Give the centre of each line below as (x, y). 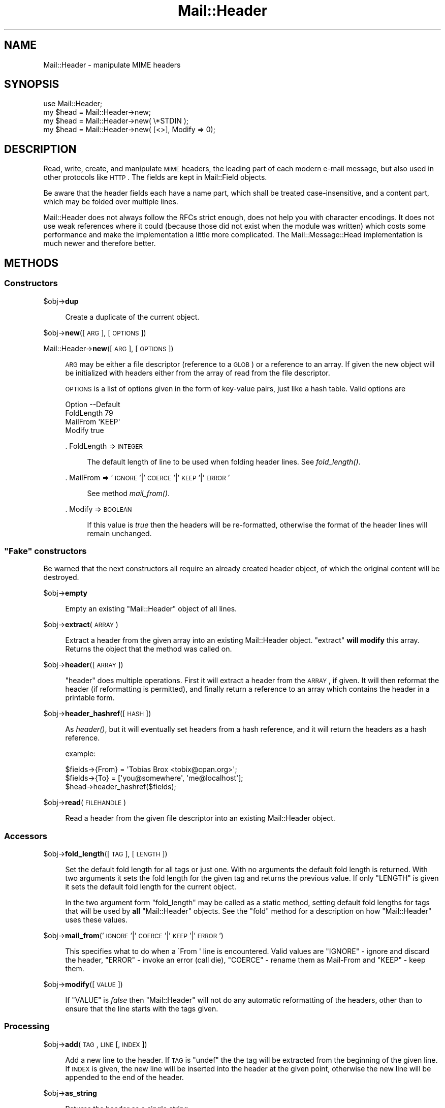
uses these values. (96, 920)
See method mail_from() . (129, 493)
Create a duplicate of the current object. (132, 317)
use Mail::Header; (73, 104)
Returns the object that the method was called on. (149, 649)
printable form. (90, 698)
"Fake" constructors (45, 551)
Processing (27, 1026)
